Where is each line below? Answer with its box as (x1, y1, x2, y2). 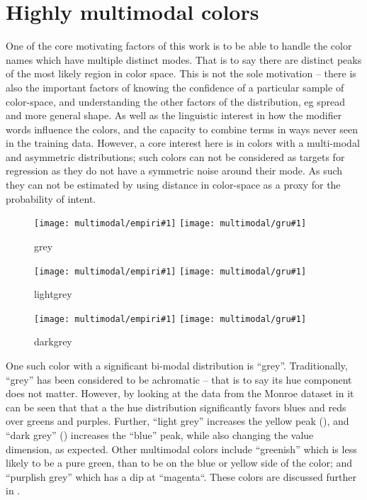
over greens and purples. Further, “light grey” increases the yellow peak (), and (6, 413, 349, 428)
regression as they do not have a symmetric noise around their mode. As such (6, 163, 343, 178)
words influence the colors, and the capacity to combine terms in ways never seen (6, 121, 358, 136)
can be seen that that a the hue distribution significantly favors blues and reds (6, 399, 346, 414)
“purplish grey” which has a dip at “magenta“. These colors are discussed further (6, 469, 357, 484)
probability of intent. (6, 191, 96, 206)
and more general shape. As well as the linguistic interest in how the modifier (6, 108, 342, 123)
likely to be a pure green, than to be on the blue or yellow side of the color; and (6, 455, 353, 470)
